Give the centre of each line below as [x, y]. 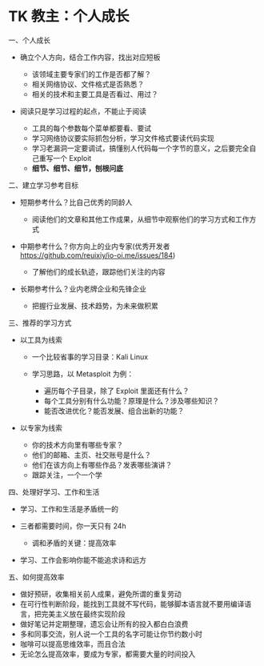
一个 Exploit [72, 158]
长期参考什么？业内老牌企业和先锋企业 [83, 288]
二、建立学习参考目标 [43, 185]
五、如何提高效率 [36, 576]
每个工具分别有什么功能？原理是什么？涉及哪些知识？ [132, 400]
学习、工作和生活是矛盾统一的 [69, 508]
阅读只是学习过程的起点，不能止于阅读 [83, 111]
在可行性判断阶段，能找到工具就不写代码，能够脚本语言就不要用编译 [132, 604]
